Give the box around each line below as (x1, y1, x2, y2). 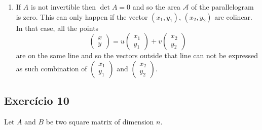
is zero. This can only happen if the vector (16, 11, 148, 22)
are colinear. (214, 11, 252, 22)
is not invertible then (30, 2, 96, 12)
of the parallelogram (191, 2, 254, 12)
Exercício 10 (4, 93, 69, 108)
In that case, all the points (16, 22, 99, 33)
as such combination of (16, 63, 87, 73)
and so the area (132, 2, 180, 12)
